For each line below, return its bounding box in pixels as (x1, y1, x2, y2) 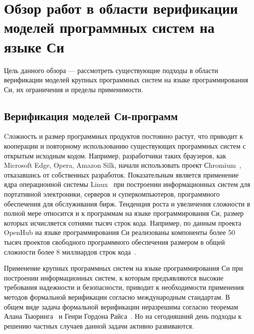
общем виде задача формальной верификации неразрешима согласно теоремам (4, 301, 238, 311)
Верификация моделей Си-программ (4, 108, 178, 123)
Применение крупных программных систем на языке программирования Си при (4, 263, 243, 273)
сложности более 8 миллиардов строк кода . (4, 246, 136, 257)
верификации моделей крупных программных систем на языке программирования (4, 75, 248, 85)
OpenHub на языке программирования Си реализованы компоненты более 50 (4, 227, 235, 237)
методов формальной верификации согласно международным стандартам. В (4, 291, 230, 302)
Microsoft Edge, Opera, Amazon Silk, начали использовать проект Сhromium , (4, 160, 241, 170)
